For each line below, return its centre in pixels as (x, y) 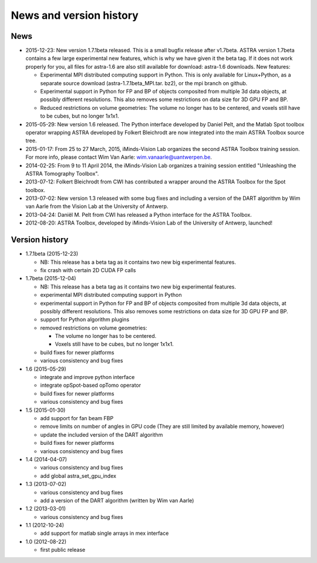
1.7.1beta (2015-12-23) (52, 254)
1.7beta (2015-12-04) (51, 279)
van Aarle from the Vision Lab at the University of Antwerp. (97, 206)
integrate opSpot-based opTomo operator (90, 386)
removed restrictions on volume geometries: (94, 328)
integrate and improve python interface (87, 377)
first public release (63, 550)
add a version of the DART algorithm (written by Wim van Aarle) (117, 500)
